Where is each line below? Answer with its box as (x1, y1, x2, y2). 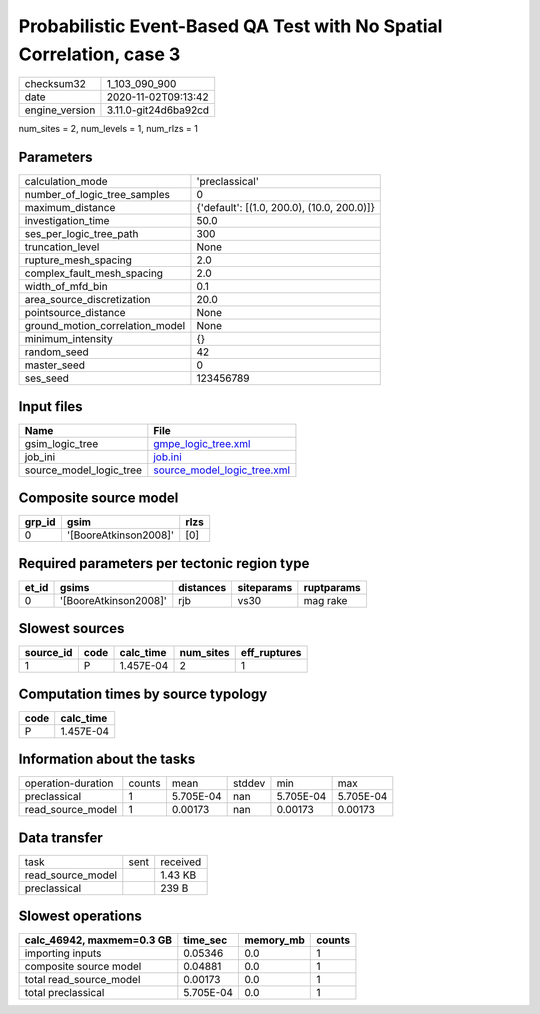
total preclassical (24, 986, 105, 1000)
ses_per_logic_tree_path (24, 227, 139, 241)
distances (178, 580, 227, 594)
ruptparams (303, 580, 361, 594)
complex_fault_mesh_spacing (24, 266, 164, 280)
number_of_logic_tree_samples (24, 188, 170, 202)
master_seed (24, 358, 85, 372)
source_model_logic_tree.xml (153, 463, 290, 477)
